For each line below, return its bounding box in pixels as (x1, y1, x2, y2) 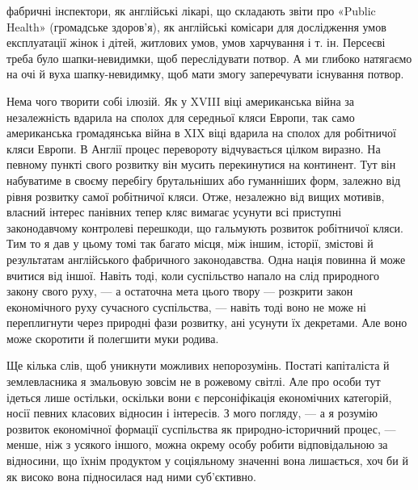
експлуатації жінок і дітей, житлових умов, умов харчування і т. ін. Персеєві (6, 34, 386, 51)
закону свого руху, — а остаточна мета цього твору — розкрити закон (6, 283, 353, 299)
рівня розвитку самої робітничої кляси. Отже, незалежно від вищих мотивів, (6, 187, 385, 204)
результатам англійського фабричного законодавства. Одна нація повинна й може (6, 250, 406, 267)
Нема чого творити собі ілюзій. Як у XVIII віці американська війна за (6, 92, 355, 109)
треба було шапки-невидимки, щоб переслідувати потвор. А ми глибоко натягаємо (6, 49, 412, 66)
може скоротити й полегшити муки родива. (6, 329, 219, 346)
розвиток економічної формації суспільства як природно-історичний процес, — (6, 420, 396, 437)
